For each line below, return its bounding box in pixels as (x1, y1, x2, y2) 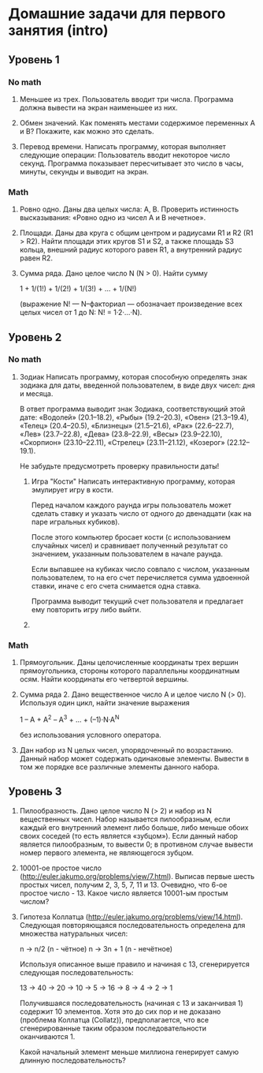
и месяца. (19, 388, 54, 398)
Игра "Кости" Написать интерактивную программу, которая (31, 477, 235, 486)
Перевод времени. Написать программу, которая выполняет (19, 141, 227, 151)
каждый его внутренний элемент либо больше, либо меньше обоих (19, 822, 250, 832)
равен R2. (19, 253, 54, 263)
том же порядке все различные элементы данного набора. (19, 762, 220, 772)
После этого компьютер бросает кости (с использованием (31, 532, 231, 541)
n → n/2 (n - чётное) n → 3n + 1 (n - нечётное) (19, 944, 173, 953)
